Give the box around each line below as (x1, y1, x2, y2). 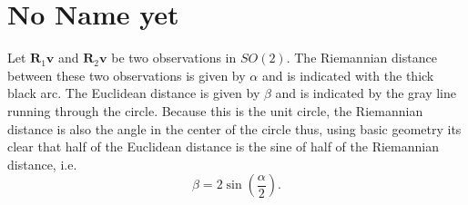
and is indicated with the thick (261, 65, 434, 84)
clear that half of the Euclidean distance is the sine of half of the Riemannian (7, 137, 439, 156)
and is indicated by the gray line (275, 83, 457, 102)
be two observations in (111, 48, 237, 67)
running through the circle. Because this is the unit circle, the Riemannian (7, 101, 423, 120)
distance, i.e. (7, 154, 77, 173)
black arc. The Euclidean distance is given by (7, 83, 260, 102)
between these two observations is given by (7, 65, 246, 84)
